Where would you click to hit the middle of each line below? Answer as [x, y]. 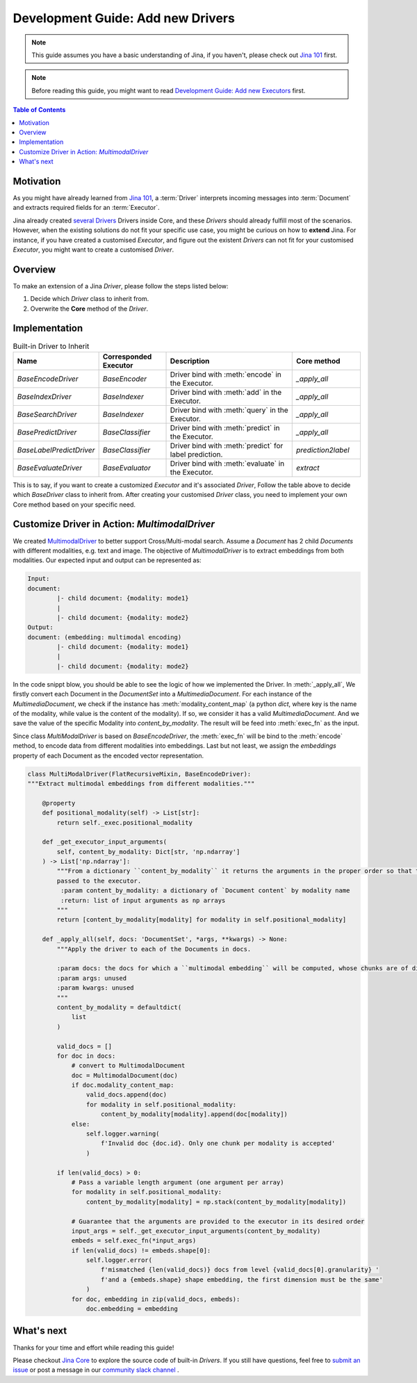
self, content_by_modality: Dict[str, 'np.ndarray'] [148, 852]
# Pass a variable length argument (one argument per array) [178, 1182]
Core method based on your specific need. [74, 505]
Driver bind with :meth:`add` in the [226, 392]
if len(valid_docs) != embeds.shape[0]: [141, 1250]
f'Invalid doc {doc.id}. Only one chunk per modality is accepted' [218, 1144]
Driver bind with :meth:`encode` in [226, 374]
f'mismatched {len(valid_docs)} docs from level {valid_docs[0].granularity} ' [240, 1270]
